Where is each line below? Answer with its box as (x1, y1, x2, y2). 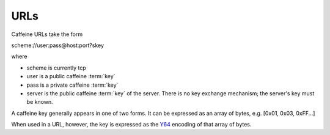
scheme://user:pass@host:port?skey (11, 42, 104, 49)
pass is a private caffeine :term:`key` (26, 81, 119, 89)
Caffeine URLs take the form (11, 31, 82, 38)
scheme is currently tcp (26, 64, 87, 71)
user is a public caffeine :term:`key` (26, 73, 116, 80)
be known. (26, 98, 53, 106)
